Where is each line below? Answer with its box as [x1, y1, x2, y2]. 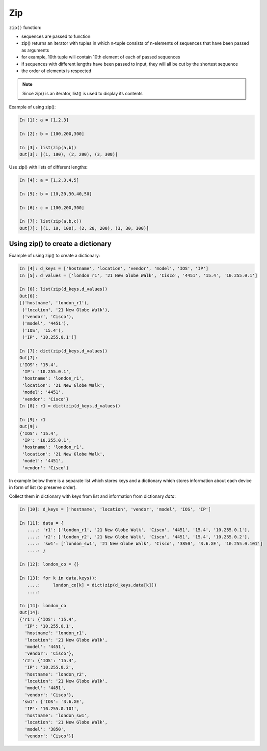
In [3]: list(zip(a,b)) [19, 145, 77, 150]
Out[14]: [19, 610, 41, 616]
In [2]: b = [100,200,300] [19, 131, 84, 136]
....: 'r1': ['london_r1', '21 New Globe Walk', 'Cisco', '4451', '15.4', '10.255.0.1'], [27, 527, 250, 533]
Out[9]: [19, 424, 38, 429]
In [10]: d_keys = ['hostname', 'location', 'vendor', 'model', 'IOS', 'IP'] [19, 507, 211, 512]
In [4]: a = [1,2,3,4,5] [19, 177, 80, 183]
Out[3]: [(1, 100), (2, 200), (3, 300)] [19, 152, 118, 157]
